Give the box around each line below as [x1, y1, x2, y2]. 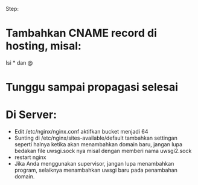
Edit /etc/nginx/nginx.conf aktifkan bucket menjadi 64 [14, 128, 148, 135]
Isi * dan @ [5, 59, 33, 66]
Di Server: [5, 108, 57, 122]
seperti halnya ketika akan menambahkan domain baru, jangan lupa [14, 141, 182, 148]
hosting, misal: [5, 39, 82, 53]
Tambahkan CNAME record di [5, 27, 158, 40]
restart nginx [14, 154, 46, 161]
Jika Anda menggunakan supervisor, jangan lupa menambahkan [14, 160, 174, 167]
